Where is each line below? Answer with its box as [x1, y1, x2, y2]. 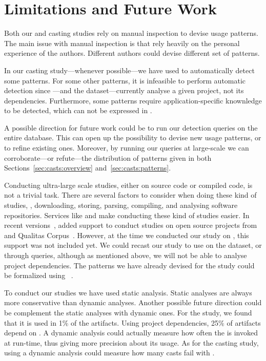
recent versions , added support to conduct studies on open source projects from [4, 220, 257, 230]
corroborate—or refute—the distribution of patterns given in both [4, 152, 212, 163]
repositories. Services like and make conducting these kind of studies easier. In [4, 209, 250, 220]
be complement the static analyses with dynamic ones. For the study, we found [4, 307, 252, 317]
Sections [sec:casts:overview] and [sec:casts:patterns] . [4, 162, 171, 173]
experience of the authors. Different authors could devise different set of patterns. [4, 48, 260, 58]
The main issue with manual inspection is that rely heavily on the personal [4, 37, 240, 48]
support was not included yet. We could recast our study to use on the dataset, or [4, 240, 262, 250]
